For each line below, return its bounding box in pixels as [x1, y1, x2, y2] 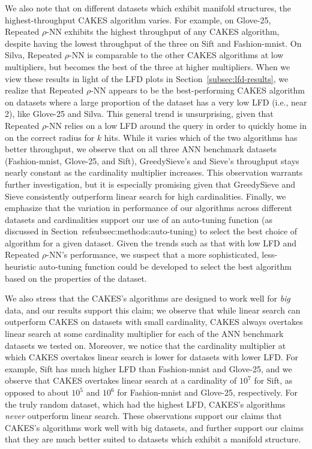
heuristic [5, 260, 37, 273]
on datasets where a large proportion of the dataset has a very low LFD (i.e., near [5, 95, 307, 108]
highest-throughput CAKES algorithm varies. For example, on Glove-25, [5, 13, 271, 26]
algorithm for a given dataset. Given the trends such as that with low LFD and [5, 236, 297, 249]
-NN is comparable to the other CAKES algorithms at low [69, 49, 284, 61]
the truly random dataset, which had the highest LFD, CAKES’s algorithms [5, 397, 286, 410]
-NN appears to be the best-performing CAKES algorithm [91, 84, 305, 97]
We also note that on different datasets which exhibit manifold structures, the [5, 2, 291, 14]
